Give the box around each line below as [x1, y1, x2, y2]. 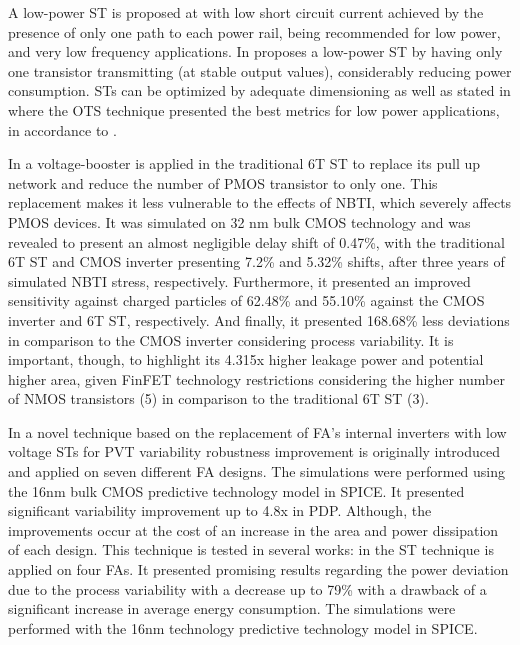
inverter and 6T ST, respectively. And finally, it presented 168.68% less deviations [8, 309, 510, 330]
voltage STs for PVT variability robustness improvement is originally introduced [8, 441, 501, 462]
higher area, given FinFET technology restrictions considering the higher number [8, 368, 505, 389]
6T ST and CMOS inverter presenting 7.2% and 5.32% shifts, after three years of [8, 251, 505, 272]
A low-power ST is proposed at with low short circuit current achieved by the [8, 2, 484, 22]
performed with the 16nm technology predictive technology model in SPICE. [8, 617, 478, 638]
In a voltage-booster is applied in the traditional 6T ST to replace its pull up [8, 153, 481, 174]
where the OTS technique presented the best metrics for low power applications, [8, 99, 500, 120]
